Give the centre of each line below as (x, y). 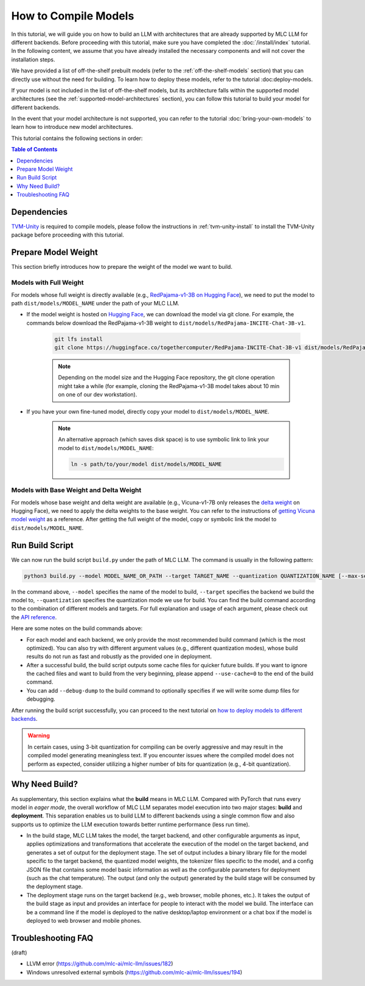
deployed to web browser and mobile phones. (84, 920)
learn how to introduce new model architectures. (72, 127)
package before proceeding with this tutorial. (68, 235)
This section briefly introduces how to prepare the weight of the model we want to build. (122, 267)
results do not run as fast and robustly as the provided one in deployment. (119, 656)
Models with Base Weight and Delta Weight (76, 490)
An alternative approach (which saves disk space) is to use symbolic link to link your (164, 439)
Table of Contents (34, 150)
